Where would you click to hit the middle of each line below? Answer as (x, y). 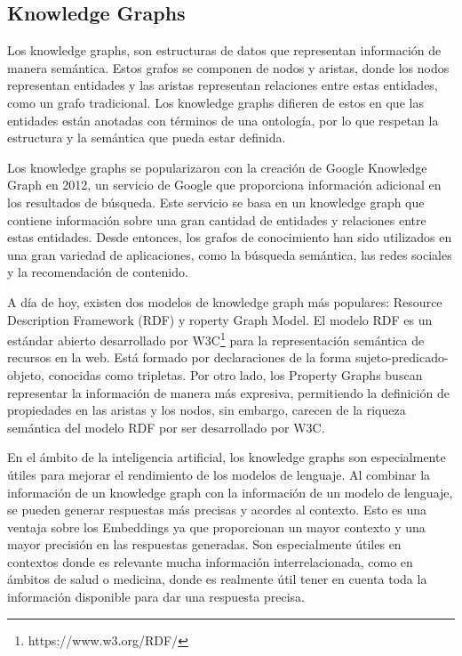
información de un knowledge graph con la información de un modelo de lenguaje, (230, 492)
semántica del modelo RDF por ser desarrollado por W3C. (166, 427)
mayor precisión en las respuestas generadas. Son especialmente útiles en (204, 544)
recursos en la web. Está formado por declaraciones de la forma (179, 357)
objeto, (26, 374)
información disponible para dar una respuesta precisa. (156, 597)
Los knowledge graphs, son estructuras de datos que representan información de (224, 50)
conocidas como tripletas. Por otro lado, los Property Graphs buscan (235, 374)
